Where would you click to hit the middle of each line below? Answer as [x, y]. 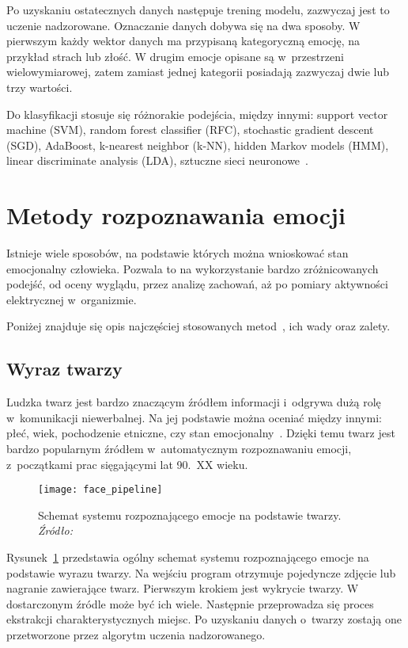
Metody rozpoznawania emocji [176, 215]
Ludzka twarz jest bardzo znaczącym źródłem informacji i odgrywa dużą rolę [194, 402]
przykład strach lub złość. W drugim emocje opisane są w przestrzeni [175, 56]
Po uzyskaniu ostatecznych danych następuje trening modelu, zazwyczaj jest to [198, 10]
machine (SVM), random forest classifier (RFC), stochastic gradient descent [190, 130]
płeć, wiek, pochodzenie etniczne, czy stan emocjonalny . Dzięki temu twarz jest [201, 433]
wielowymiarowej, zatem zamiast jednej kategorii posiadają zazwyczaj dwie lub [198, 72]
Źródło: [56, 530]
